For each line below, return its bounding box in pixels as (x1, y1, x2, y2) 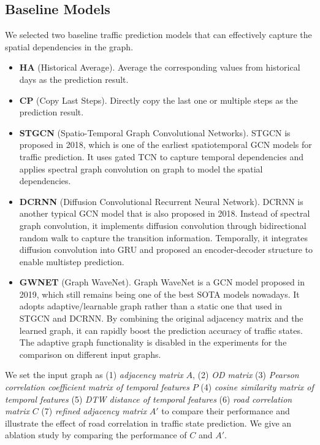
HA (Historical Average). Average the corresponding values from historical (19, 61, 300, 74)
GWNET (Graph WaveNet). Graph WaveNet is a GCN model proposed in (19, 276, 305, 288)
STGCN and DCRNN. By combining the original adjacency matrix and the (19, 312, 303, 325)
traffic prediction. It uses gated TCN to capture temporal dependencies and (19, 150, 303, 163)
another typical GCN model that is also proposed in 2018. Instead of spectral (19, 207, 310, 220)
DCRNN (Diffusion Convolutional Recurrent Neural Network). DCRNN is (19, 195, 303, 207)
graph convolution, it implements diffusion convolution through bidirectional (19, 219, 307, 231)
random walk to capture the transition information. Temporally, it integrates (19, 231, 308, 244)
